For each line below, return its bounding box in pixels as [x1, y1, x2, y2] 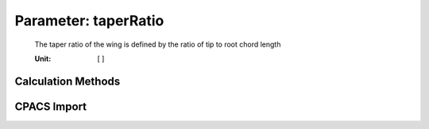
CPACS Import [14, 100, 87, 113]
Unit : [34, 54, 52, 63]
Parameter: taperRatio [14, 12, 164, 29]
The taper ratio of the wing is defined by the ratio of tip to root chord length [34, 40, 281, 49]
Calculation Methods [14, 74, 121, 88]
